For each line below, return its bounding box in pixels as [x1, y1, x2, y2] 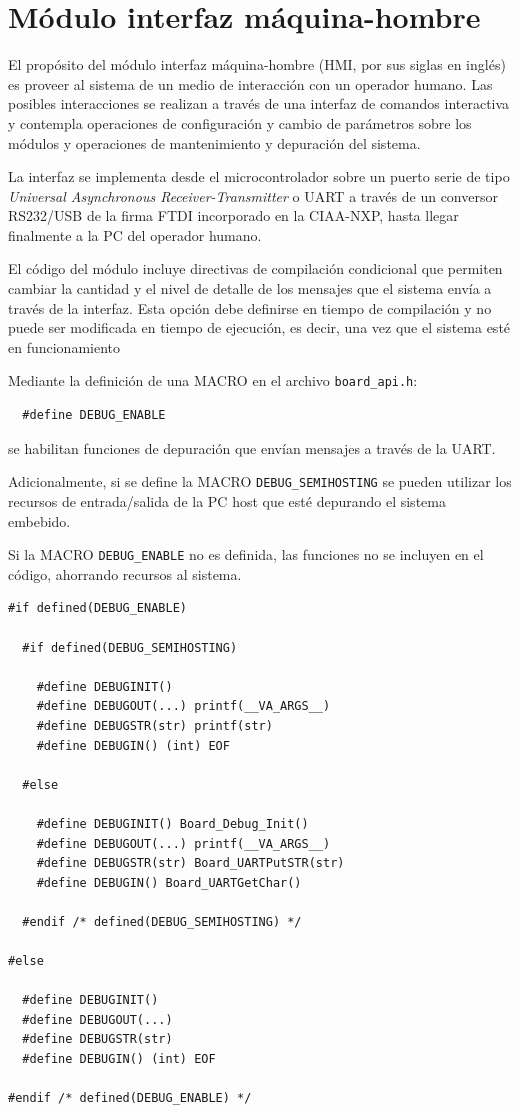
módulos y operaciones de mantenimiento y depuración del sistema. [8, 132, 421, 153]
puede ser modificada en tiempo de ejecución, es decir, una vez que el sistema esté [8, 317, 511, 338]
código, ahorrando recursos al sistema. [8, 563, 242, 584]
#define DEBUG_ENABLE [22, 408, 166, 423]
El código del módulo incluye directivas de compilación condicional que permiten [8, 258, 503, 279]
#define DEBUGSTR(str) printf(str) [36, 718, 273, 733]
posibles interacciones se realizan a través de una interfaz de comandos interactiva [8, 93, 510, 114]
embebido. [8, 510, 71, 531]
